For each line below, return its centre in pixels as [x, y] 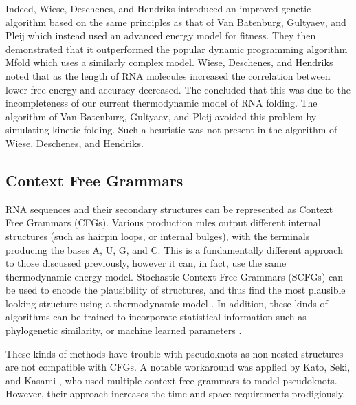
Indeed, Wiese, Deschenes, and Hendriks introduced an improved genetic [158, 8]
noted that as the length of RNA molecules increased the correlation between [168, 75]
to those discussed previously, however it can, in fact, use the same [146, 263]
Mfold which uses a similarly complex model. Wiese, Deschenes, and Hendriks [169, 62]
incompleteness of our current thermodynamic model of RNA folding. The [162, 103]
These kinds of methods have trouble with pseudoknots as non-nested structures [175, 353]
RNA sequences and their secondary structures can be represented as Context [169, 209]
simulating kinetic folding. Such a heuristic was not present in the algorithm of [171, 130]
